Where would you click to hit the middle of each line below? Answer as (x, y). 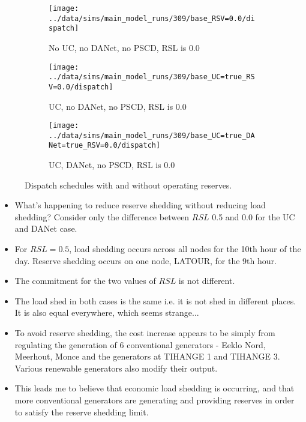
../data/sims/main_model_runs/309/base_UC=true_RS (152, 77)
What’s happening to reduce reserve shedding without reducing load (140, 205)
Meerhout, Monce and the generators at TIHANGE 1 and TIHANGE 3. (147, 356)
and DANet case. (46, 228)
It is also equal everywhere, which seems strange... (107, 312)
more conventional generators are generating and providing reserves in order (154, 400)
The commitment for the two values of (85, 281)
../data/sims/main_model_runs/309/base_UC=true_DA (152, 135)
